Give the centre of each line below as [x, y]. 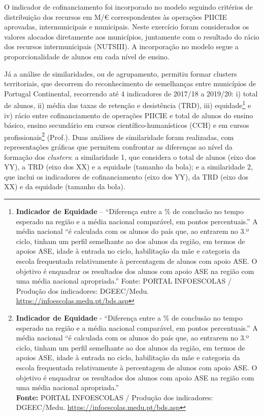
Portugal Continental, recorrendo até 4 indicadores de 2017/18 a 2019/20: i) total [131, 93]
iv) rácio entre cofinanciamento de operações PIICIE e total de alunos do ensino [129, 115]
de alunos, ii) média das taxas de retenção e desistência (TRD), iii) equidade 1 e [128, 104]
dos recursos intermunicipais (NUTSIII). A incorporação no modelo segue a [121, 46]
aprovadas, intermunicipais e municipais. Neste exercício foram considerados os [127, 27]
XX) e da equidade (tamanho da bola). [65, 186]
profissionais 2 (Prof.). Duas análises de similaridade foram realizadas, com [119, 136]
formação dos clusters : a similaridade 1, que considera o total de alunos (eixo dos [130, 157]
